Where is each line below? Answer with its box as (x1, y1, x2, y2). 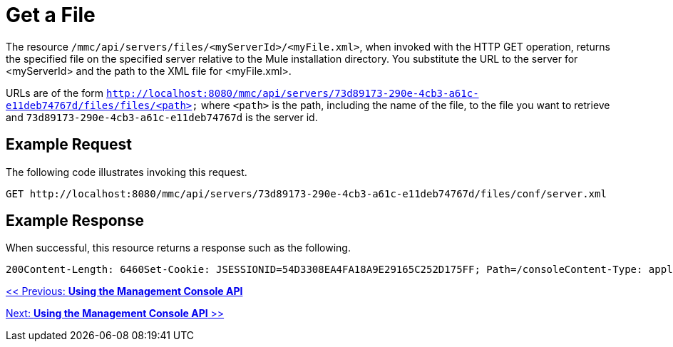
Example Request (6, 135, 132, 154)
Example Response (6, 212, 144, 230)
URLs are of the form (6, 86, 104, 99)
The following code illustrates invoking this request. (6, 165, 247, 178)
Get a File (6, 3, 96, 27)
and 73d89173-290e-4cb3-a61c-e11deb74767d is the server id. (6, 110, 318, 123)
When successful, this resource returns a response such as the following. (6, 242, 351, 254)
